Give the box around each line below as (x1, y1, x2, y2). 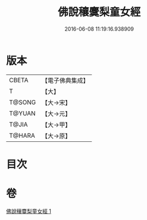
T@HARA (9, 131, 35, 140)
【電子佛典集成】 (41, 76, 90, 85)
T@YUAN (9, 109, 36, 117)
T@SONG (9, 98, 37, 106)
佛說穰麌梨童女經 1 (6, 208, 51, 215)
